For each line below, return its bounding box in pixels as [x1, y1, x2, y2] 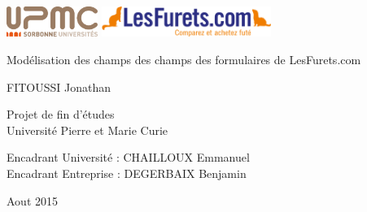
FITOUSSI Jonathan [7, 78, 111, 95]
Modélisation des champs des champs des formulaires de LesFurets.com [7, 50, 361, 67]
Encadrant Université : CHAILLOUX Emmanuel [7, 149, 250, 166]
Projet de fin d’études [7, 106, 115, 123]
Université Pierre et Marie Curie [7, 121, 168, 138]
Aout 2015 [7, 192, 58, 209]
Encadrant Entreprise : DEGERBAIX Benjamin [7, 164, 247, 181]
